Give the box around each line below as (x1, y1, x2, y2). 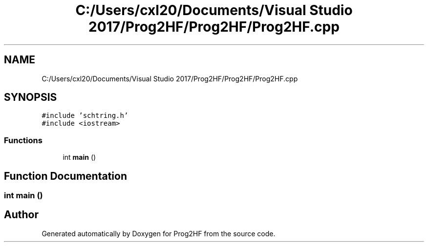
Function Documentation (4, 170, 127, 182)
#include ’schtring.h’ (42, 112, 128, 120)
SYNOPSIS (4, 91, 57, 104)
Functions (4, 135, 43, 145)
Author (4, 208, 39, 221)
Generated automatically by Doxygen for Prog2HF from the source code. (42, 229, 276, 238)
